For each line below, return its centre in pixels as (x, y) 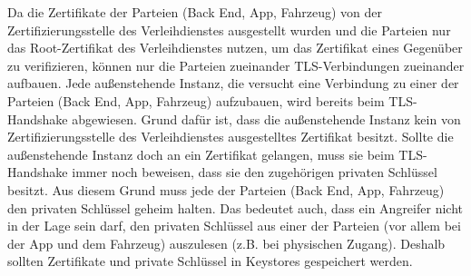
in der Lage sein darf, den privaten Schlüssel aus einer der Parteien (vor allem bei (234, 226)
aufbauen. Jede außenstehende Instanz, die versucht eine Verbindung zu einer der (233, 83)
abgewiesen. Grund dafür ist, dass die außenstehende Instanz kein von (266, 118)
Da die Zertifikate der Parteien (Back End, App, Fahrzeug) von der (195, 12)
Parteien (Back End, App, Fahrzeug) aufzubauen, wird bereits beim (196, 100)
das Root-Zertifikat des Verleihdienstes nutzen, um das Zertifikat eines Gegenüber (235, 48)
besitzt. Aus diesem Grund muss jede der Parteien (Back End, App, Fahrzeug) (226, 189)
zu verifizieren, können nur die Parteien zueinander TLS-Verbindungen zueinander (236, 65)
